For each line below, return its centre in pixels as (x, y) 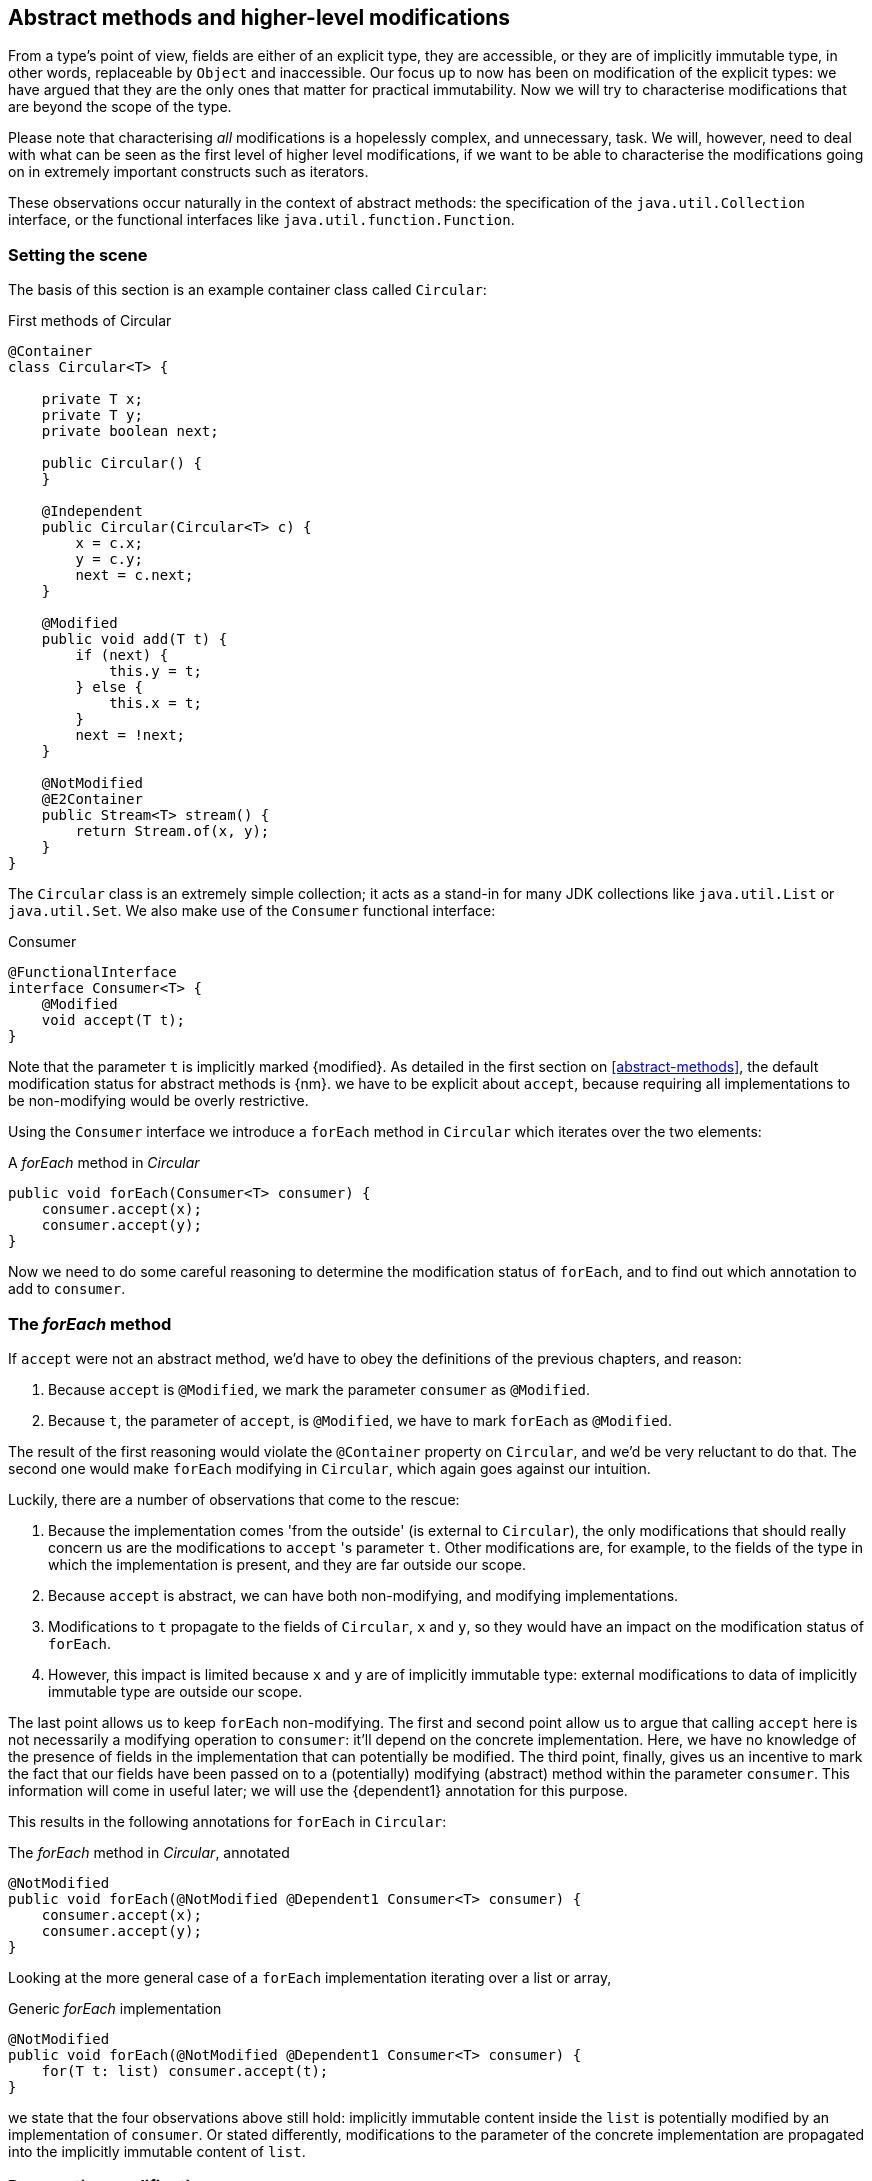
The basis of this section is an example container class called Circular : (247, 290)
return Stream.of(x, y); (172, 831)
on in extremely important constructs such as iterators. (188, 172)
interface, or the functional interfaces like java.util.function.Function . (261, 220)
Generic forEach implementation (115, 2008)
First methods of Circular (90, 321)
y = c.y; (109, 559)
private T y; (92, 415)
